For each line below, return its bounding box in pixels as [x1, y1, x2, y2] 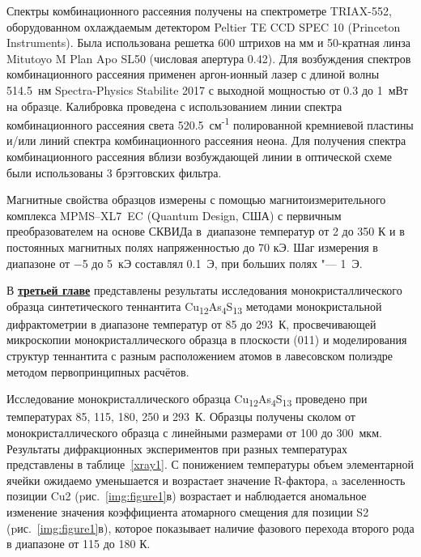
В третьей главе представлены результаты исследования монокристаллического [6, 282, 402, 299]
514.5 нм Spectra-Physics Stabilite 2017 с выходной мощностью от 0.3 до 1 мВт [6, 81, 408, 98]
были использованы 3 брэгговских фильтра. [6, 164, 222, 181]
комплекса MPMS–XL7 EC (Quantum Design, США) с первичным [6, 206, 342, 223]
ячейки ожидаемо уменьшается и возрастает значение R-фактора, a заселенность [6, 471, 406, 488]
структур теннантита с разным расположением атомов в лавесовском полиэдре [6, 347, 393, 364]
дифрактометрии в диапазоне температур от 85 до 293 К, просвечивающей [6, 315, 376, 332]
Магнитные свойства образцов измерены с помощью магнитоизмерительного [6, 191, 386, 208]
